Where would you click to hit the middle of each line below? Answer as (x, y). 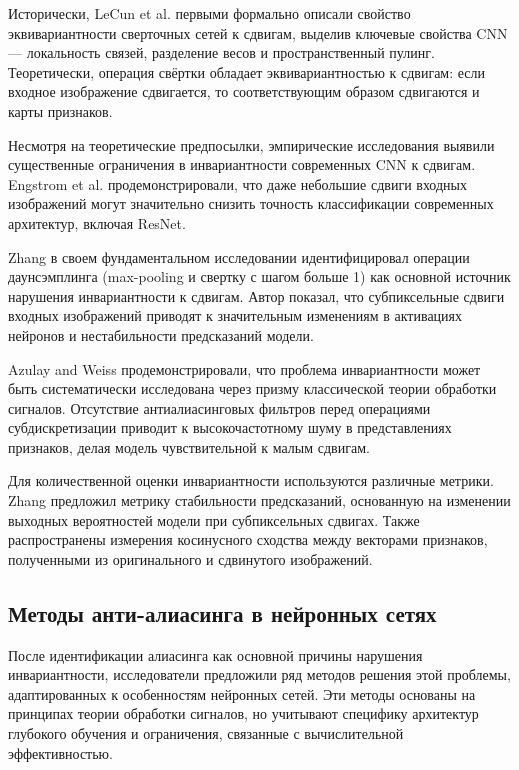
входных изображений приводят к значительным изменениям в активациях (235, 315)
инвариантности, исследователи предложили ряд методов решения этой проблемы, (259, 674)
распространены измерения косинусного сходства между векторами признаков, (248, 539)
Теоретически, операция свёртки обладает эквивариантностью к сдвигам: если (247, 71)
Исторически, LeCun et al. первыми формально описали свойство (209, 13)
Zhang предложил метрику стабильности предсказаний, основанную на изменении (259, 500)
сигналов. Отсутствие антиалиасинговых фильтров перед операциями (219, 407)
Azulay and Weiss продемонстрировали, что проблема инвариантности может (244, 368)
